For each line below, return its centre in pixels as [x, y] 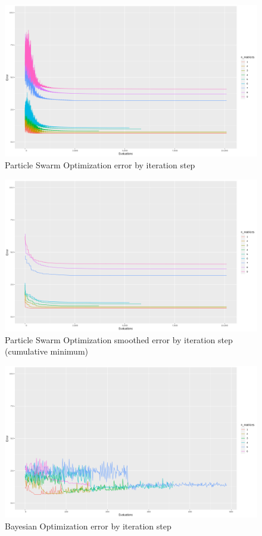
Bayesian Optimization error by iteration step [88, 526]
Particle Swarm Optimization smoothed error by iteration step [119, 339]
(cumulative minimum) [46, 351]
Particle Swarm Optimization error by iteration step [100, 164]
